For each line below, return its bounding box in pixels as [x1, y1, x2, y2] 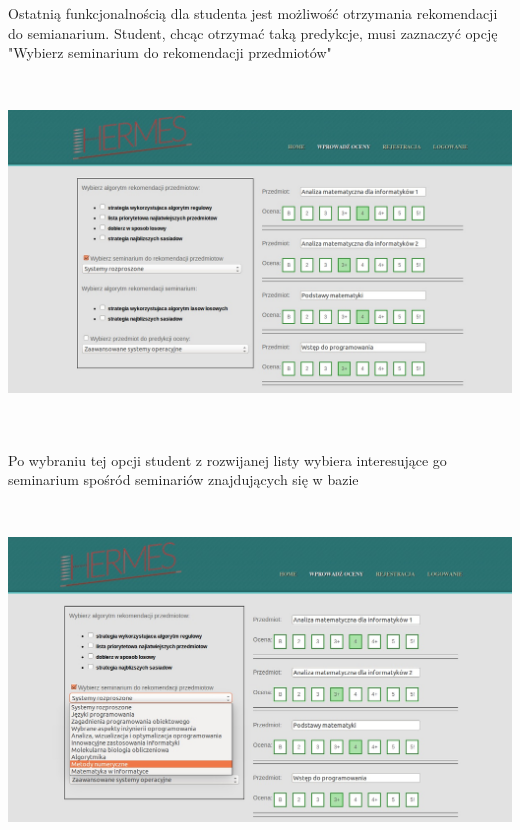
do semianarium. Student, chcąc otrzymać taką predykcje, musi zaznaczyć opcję [8, 22, 498, 43]
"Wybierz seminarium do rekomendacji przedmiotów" [8, 42, 332, 63]
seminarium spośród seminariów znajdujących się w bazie [8, 469, 359, 490]
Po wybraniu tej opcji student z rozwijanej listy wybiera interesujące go [8, 449, 447, 470]
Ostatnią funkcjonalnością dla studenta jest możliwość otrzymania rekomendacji [8, 3, 498, 23]
